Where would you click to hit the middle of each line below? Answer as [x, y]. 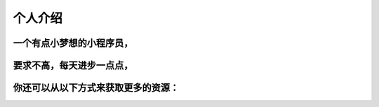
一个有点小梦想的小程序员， [73, 43]
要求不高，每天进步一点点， [73, 65]
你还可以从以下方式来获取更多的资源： [96, 88]
